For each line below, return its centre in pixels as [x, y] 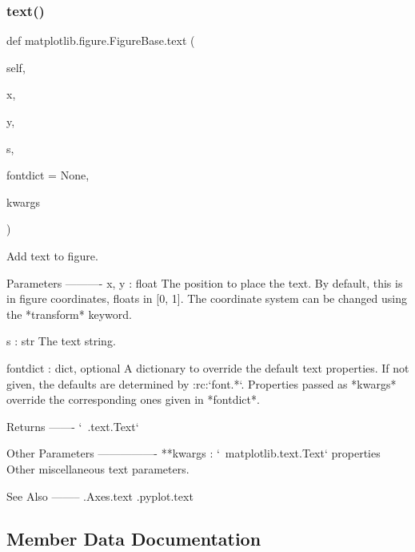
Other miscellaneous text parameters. [98, 468]
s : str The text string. [61, 341]
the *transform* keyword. [69, 314]
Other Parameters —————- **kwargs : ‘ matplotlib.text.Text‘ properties [194, 453]
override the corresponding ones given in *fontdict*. [133, 399]
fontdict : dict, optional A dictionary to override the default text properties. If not [208, 367]
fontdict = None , [48, 175]
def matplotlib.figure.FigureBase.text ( [101, 40]
